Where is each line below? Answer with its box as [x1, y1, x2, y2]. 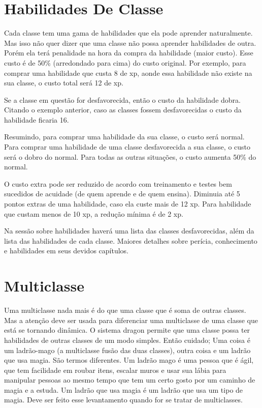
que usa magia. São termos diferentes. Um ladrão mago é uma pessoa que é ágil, [4, 355, 254, 365]
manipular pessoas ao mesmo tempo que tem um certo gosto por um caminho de [4, 374, 255, 385]
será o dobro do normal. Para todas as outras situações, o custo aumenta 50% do [4, 151, 256, 162]
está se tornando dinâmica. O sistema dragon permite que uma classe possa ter [4, 325, 250, 335]
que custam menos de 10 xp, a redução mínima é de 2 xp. [4, 208, 183, 219]
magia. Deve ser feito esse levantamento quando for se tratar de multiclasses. [4, 394, 243, 405]
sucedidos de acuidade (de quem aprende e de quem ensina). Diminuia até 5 [4, 188, 240, 199]
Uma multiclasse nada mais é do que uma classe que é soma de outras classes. [4, 305, 246, 315]
